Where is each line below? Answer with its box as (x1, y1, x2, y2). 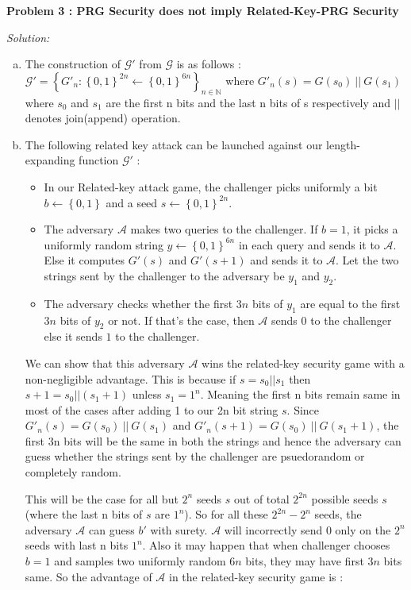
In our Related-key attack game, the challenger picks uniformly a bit (44, 178, 378, 195)
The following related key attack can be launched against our (25, 136, 323, 152)
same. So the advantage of (25, 568, 152, 584)
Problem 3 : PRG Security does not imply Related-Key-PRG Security (6, 2, 399, 18)
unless (132, 386, 162, 403)
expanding (25, 152, 75, 168)
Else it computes (44, 252, 125, 268)
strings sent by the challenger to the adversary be (44, 267, 285, 283)
